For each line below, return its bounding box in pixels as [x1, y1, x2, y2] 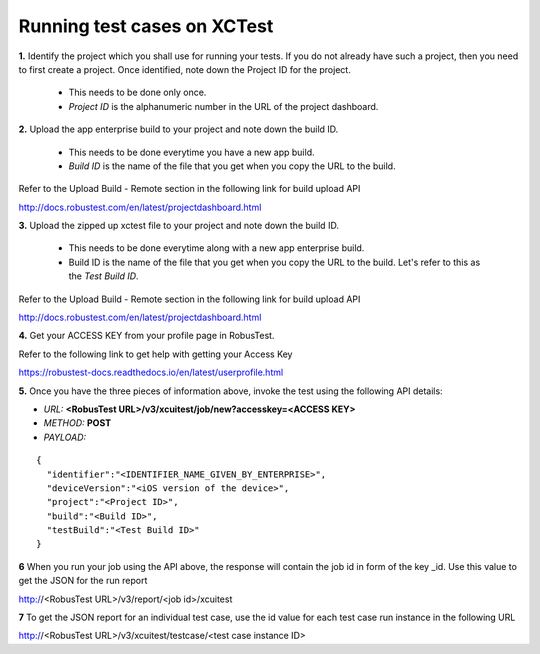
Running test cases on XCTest [18, 15, 274, 37]
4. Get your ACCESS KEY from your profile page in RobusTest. [18, 330, 275, 342]
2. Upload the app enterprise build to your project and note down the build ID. [18, 123, 339, 135]
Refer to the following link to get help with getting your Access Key [18, 348, 293, 360]
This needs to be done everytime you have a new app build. [68, 146, 315, 158]
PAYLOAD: [43, 431, 87, 443]
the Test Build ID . [68, 270, 139, 282]
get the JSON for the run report [18, 575, 148, 587]
